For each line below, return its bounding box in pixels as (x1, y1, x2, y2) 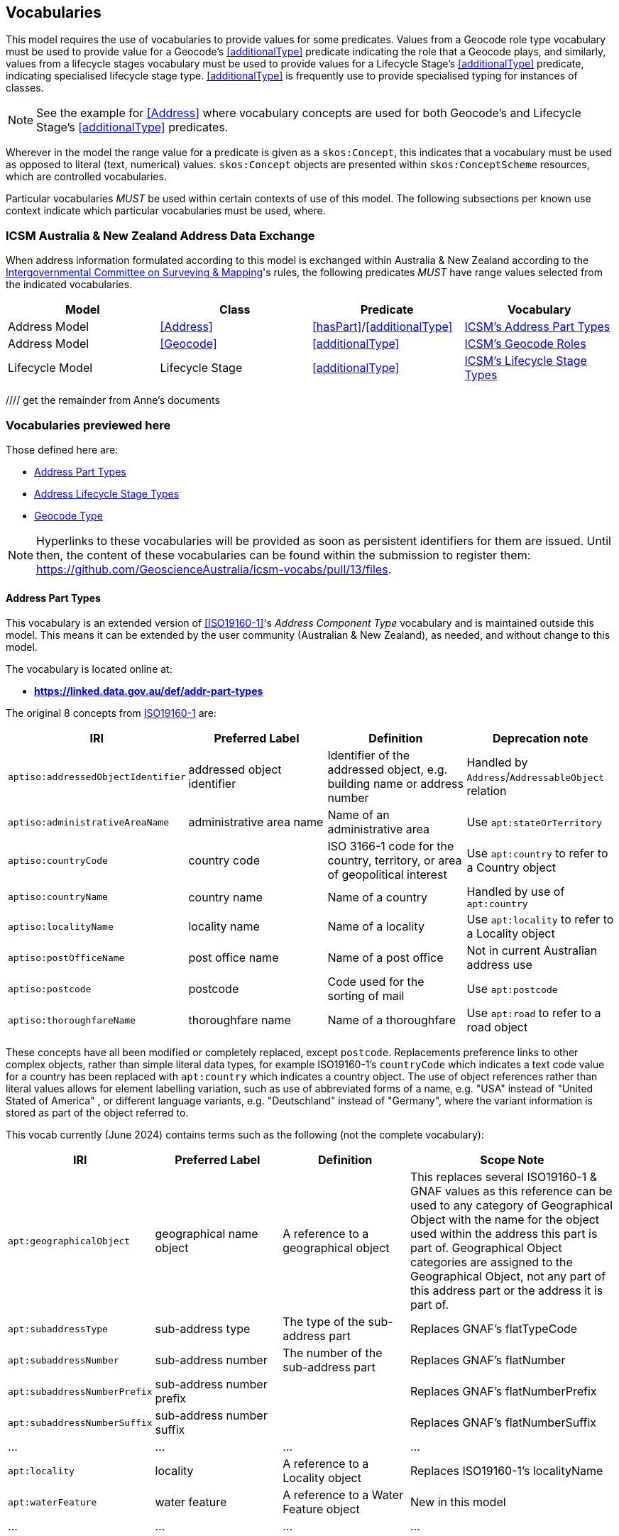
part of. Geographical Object (410, 1241, 562, 1256)
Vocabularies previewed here (6, 417, 171, 432)
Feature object (283, 1502, 360, 1517)
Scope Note (480, 1153, 544, 1168)
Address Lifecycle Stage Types (34, 487, 180, 500)
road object (466, 1020, 528, 1035)
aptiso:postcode (8, 983, 92, 994)
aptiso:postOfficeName (8, 952, 125, 963)
